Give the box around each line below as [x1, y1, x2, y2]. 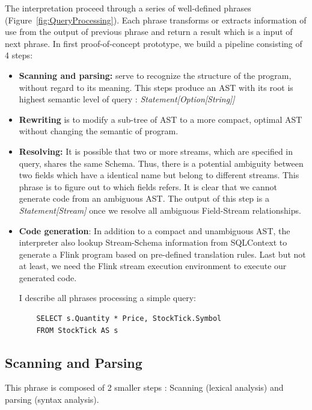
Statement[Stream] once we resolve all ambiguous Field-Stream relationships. [19, 203, 301, 216]
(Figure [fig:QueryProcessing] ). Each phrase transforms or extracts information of [5, 13, 307, 26]
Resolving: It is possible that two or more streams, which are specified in [19, 144, 293, 157]
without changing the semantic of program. [19, 125, 179, 137]
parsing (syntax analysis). [5, 393, 99, 406]
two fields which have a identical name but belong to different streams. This [19, 169, 299, 181]
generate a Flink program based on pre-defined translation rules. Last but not [19, 247, 306, 260]
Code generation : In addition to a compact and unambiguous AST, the [19, 224, 290, 237]
